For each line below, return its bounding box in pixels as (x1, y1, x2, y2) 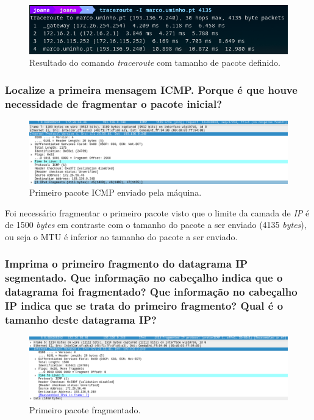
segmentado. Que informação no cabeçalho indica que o (5, 270, 283, 285)
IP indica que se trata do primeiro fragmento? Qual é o (5, 298, 284, 313)
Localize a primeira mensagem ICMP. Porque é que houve (5, 82, 298, 97)
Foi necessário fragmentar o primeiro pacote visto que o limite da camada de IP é (5, 206, 310, 219)
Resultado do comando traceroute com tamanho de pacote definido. (29, 56, 280, 69)
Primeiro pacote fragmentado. (29, 404, 141, 416)
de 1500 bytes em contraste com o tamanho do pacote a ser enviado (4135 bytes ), (5, 218, 307, 231)
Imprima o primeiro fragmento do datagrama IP (5, 256, 248, 271)
